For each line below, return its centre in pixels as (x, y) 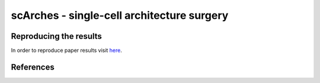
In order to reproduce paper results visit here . (67, 51)
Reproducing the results (56, 36)
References (33, 67)
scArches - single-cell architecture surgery (120, 15)
